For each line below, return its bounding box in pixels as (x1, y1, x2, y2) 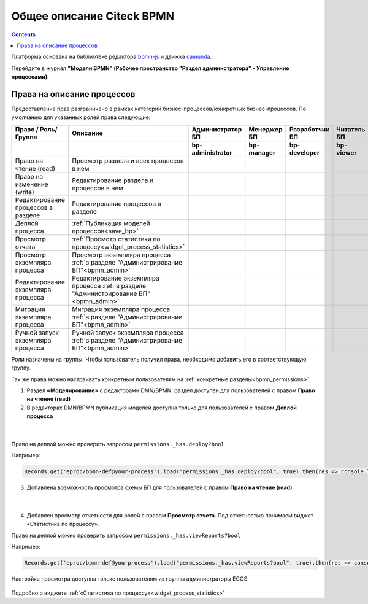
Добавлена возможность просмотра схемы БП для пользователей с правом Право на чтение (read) (26, 484, 293, 491)
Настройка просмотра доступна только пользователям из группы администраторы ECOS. (11, 575, 250, 583)
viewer (336, 148, 357, 157)
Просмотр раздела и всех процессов (71, 157, 184, 165)
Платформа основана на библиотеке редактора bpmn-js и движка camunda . (11, 53, 212, 61)
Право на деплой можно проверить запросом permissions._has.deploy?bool (11, 440, 225, 447)
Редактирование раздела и (71, 176, 154, 184)
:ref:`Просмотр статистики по (71, 234, 161, 243)
